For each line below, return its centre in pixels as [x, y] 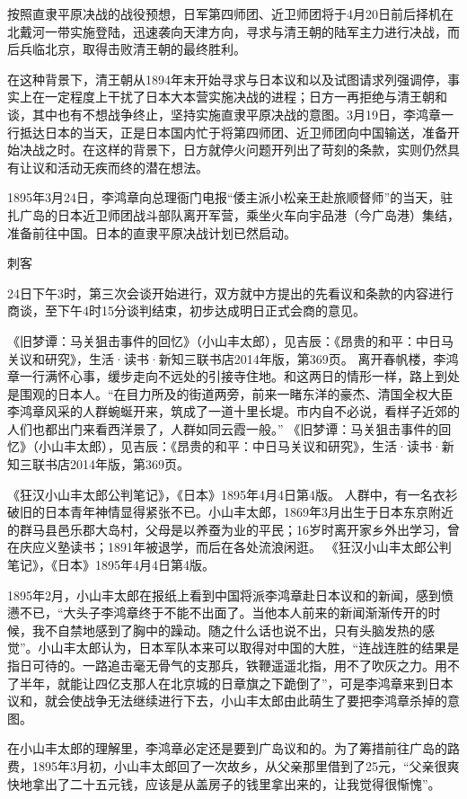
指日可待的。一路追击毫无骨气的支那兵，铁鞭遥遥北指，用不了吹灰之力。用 [227, 665]
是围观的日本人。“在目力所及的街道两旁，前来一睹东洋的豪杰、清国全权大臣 [230, 393]
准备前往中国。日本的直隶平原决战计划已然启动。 [152, 232]
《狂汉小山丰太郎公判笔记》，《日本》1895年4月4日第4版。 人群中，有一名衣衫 [233, 494]
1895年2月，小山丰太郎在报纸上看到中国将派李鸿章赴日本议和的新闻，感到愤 [230, 595]
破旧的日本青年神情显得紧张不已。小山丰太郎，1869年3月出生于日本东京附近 [230, 512]
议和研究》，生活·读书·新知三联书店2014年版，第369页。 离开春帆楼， [226, 358]
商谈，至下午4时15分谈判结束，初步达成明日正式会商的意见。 [186, 311]
